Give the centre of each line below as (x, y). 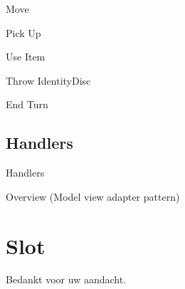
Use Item (26, 57)
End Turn (27, 104)
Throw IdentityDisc (48, 80)
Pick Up (23, 32)
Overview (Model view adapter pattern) (93, 196)
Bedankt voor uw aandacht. (66, 279)
